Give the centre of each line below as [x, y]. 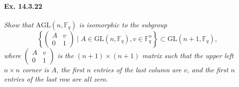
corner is [36, 69]
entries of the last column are [137, 69]
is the [66, 55]
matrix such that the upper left [188, 55]
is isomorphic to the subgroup [123, 24]
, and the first [208, 69]
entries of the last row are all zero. [56, 79]
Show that [19, 24]
